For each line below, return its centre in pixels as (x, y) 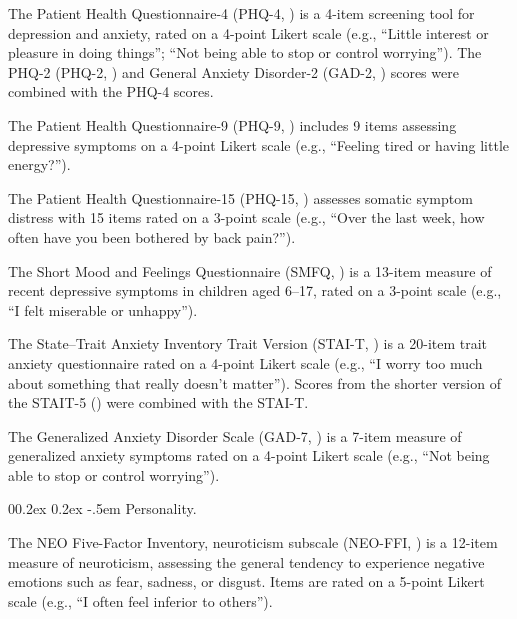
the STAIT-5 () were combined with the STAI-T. (158, 402)
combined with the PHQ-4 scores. (111, 91)
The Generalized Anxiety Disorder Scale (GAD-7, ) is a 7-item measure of (235, 435)
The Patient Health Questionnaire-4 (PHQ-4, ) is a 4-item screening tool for (241, 13)
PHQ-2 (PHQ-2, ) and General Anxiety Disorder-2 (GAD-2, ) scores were (233, 71)
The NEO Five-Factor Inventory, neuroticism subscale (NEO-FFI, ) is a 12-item (253, 542)
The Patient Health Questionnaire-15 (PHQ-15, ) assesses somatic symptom (240, 197)
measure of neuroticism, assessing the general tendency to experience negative (246, 561)
